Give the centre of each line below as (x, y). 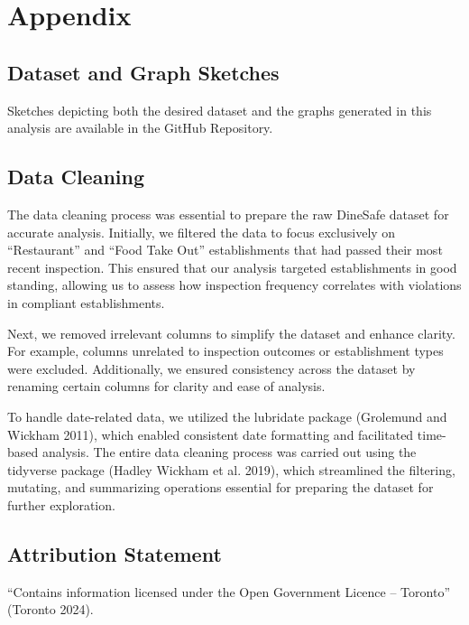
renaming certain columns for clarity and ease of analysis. (166, 386)
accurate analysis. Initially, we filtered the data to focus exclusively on (202, 232)
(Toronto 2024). (51, 609)
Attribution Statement (115, 553)
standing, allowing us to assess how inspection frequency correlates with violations (234, 285)
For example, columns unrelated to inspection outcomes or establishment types (225, 351)
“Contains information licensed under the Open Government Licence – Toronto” (229, 591)
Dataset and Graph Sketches (143, 72)
